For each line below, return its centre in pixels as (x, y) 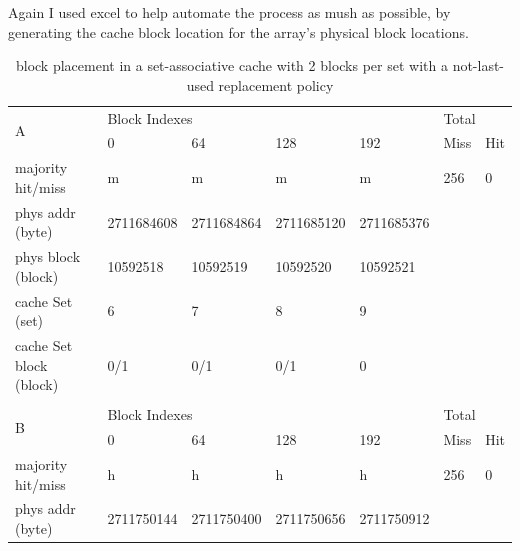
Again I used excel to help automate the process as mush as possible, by (229, 12)
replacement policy (276, 84)
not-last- (478, 65)
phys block (48, 256)
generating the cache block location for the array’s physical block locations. (238, 31)
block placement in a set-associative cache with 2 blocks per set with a (231, 65)
